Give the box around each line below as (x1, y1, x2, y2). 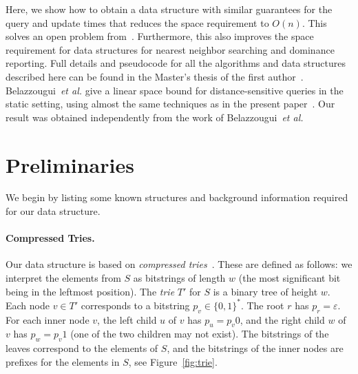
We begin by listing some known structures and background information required (6, 190, 348, 205)
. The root (240, 298, 284, 312)
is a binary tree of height (213, 284, 318, 298)
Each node (6, 298, 50, 312)
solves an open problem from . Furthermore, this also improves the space (6, 29, 314, 43)
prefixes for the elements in (6, 354, 120, 368)
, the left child (97, 312, 157, 326)
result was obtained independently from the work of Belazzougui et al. (6, 110, 304, 124)
